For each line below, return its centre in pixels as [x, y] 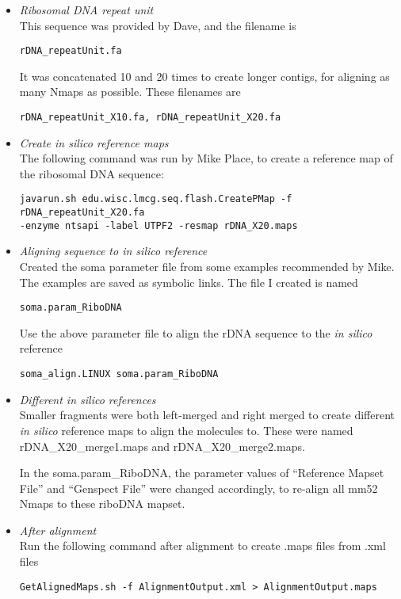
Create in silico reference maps [94, 142]
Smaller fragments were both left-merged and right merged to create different [207, 415]
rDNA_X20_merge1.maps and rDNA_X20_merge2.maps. [162, 446]
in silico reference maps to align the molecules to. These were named [186, 430]
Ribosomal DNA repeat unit [86, 10]
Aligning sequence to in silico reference [113, 251]
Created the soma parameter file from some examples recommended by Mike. [207, 267]
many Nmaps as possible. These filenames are [130, 92]
